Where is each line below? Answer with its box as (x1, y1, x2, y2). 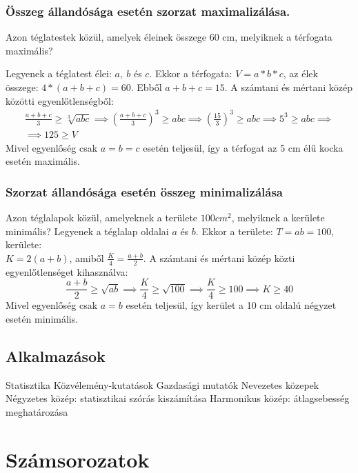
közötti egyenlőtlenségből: (6, 93, 114, 108)
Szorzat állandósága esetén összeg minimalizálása (6, 183, 283, 200)
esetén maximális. (6, 154, 80, 168)
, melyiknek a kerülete (231, 210, 325, 225)
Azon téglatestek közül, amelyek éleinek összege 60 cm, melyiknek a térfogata (6, 30, 332, 44)
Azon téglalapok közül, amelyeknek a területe (6, 210, 198, 225)
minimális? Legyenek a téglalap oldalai (6, 223, 169, 238)
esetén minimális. (6, 312, 79, 326)
